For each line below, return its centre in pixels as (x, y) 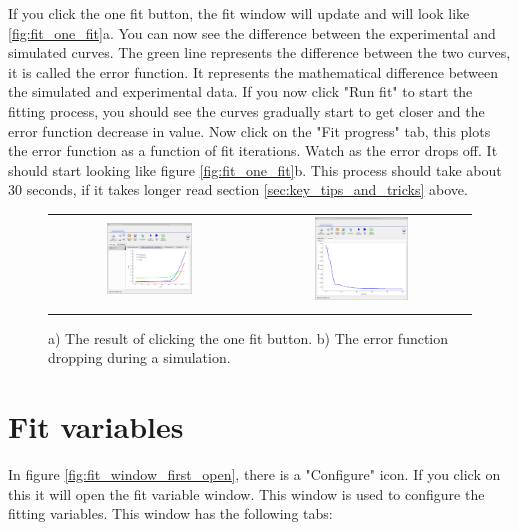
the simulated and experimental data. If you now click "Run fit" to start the (240, 91)
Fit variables (96, 425)
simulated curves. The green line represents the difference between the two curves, (259, 52)
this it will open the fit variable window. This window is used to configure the (246, 493)
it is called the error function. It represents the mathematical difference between (253, 71)
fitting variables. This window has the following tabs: (170, 513)
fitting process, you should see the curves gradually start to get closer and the (246, 110)
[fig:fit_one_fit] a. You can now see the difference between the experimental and (252, 32)
